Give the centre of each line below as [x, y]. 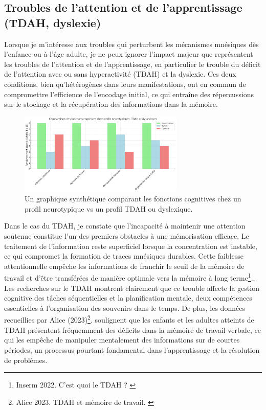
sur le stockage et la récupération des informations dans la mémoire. [111, 104]
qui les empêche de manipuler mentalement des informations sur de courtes [122, 340]
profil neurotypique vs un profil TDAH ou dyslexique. [109, 208]
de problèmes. [26, 360]
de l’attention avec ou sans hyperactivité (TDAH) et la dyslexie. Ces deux [120, 74]
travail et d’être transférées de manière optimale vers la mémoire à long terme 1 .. [130, 277]
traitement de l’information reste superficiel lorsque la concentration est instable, [131, 246]
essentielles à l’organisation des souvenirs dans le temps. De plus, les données [125, 307]
